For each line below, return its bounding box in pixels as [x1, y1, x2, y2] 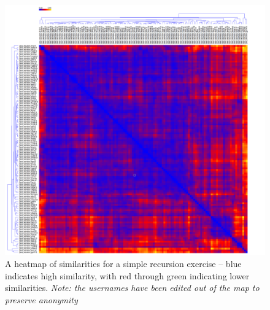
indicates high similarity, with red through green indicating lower [5, 269, 250, 282]
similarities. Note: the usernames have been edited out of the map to [5, 281, 260, 294]
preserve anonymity [5, 293, 78, 306]
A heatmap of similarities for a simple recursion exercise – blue [5, 257, 242, 270]
